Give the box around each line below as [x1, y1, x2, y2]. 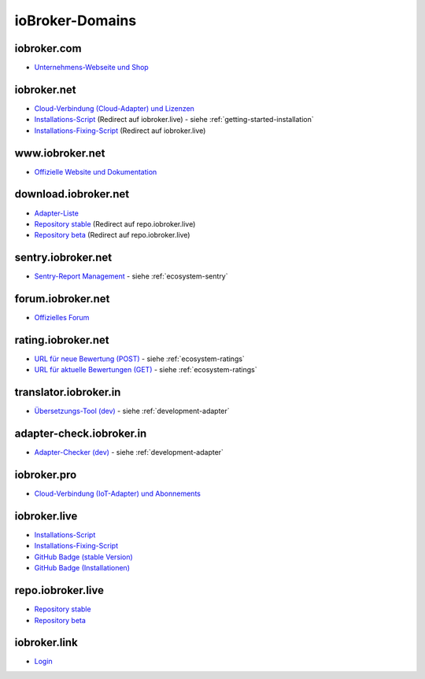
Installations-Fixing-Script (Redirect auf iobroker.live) [34, 126, 206, 135]
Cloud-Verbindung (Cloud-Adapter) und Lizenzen [34, 103, 194, 113]
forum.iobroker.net [14, 292, 110, 306]
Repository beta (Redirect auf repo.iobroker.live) [34, 231, 190, 240]
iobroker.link [14, 636, 78, 649]
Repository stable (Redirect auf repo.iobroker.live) [34, 219, 196, 228]
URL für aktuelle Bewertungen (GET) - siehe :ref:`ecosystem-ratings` [34, 365, 257, 375]
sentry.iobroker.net [14, 251, 113, 264]
